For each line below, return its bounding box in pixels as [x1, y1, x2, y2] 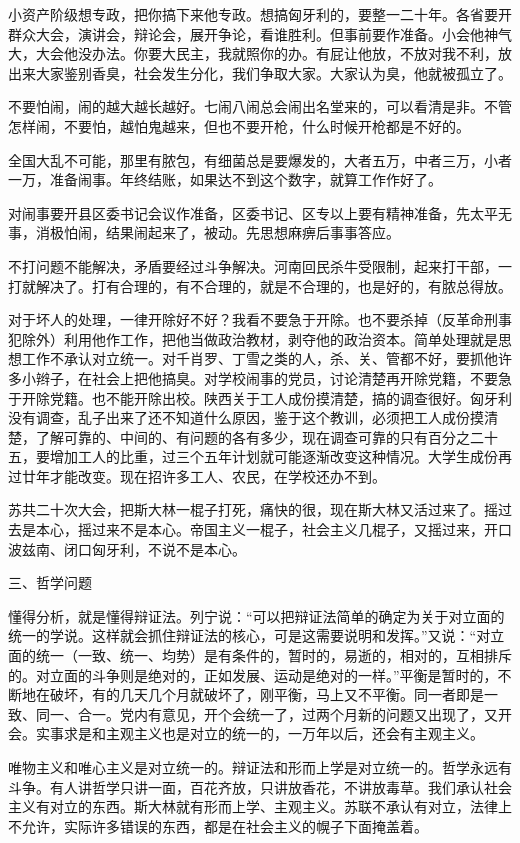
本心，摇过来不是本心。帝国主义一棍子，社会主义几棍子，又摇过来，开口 [35, 519, 512, 540]
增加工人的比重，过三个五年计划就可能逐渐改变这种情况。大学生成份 [49, 446, 498, 467]
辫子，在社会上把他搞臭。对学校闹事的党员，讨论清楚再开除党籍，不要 [35, 367, 498, 388]
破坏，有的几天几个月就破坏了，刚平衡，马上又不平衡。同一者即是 [49, 684, 484, 705]
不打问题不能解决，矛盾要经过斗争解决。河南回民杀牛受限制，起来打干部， [8, 255, 498, 276]
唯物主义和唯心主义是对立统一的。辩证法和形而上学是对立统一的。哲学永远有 [8, 757, 512, 777]
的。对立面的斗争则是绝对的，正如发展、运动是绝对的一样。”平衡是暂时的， [8, 664, 498, 685]
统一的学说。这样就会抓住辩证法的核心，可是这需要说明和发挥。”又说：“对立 [8, 625, 505, 646]
